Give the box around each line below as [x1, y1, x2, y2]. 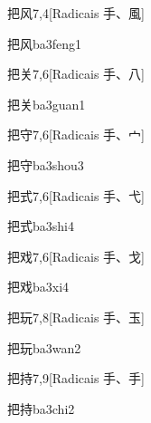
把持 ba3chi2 [7, 399, 75, 418]
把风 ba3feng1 [7, 34, 82, 53]
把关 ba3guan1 [7, 94, 86, 113]
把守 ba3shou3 [7, 155, 84, 174]
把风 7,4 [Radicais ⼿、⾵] [7, 4, 145, 22]
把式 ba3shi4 [7, 216, 74, 236]
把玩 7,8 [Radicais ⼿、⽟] [7, 307, 145, 326]
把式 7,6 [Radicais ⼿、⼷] [7, 186, 145, 205]
